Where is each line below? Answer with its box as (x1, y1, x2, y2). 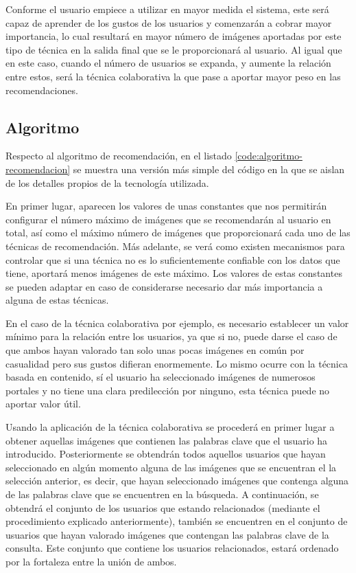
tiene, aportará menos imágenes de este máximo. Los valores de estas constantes (5, 266, 342, 280)
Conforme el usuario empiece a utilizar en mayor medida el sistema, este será (5, 2, 329, 16)
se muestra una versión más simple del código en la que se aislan (73, 161, 345, 176)
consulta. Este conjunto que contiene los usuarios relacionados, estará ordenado (5, 541, 339, 555)
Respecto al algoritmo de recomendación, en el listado (5, 148, 232, 163)
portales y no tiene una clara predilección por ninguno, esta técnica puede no (5, 383, 330, 397)
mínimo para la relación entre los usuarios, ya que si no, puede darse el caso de (5, 329, 337, 344)
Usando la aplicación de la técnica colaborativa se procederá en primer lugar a (5, 420, 335, 434)
